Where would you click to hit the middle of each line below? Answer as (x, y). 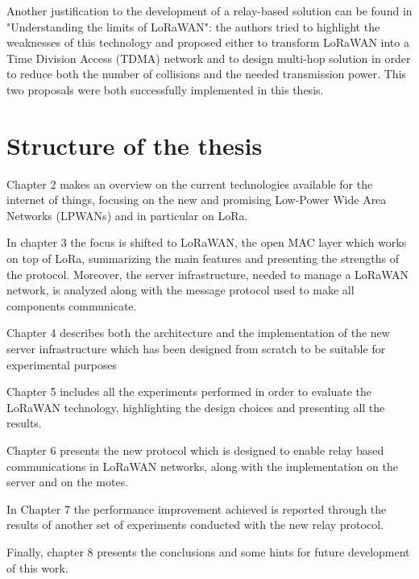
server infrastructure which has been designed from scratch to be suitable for (196, 349)
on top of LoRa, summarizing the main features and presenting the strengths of (203, 258)
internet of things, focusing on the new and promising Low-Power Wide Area (197, 200)
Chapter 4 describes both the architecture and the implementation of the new (198, 333)
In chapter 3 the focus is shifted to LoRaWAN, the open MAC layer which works (207, 242)
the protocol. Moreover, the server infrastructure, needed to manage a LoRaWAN (208, 274)
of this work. (37, 567)
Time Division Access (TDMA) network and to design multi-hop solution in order (209, 58)
